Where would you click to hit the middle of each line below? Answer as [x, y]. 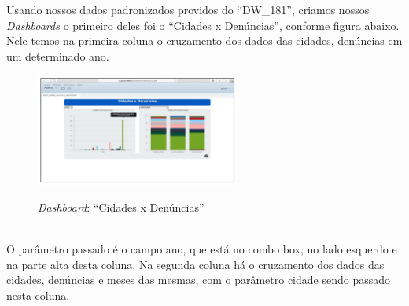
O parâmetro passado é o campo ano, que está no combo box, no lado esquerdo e [202, 249]
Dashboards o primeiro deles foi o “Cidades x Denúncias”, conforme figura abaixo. [203, 25]
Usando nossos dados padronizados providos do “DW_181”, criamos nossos [188, 9]
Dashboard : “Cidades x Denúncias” [121, 207]
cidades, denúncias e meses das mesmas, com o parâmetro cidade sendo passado [199, 280]
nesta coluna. [38, 295]
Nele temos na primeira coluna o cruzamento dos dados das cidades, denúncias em [204, 41]
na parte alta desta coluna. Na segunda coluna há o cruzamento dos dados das [195, 264]
